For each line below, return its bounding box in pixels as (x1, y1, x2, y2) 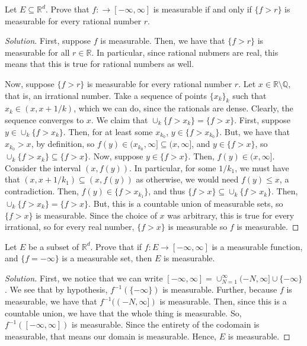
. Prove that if (90, 240, 142, 252)
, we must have (235, 161, 289, 174)
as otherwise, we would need (136, 173, 239, 185)
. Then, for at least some (63, 125, 153, 137)
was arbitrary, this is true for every (167, 209, 295, 221)
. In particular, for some (129, 161, 216, 174)
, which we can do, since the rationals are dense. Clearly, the (73, 102, 293, 114)
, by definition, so (31, 137, 95, 150)
